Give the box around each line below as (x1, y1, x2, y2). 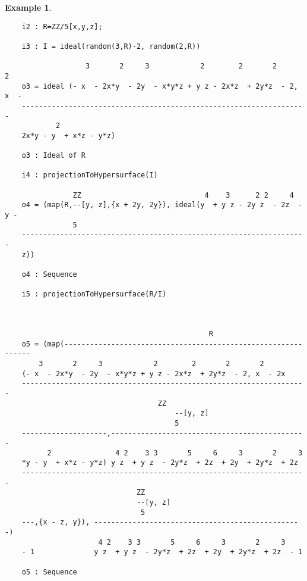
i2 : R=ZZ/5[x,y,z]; (21, 22, 103, 31)
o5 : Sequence (21, 567, 77, 576)
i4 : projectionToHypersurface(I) (21, 171, 158, 180)
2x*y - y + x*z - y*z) (21, 131, 116, 140)
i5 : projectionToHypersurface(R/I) (21, 290, 167, 299)
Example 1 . (5, 1, 52, 13)
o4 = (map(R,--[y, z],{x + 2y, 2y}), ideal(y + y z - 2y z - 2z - (21, 201, 303, 210)
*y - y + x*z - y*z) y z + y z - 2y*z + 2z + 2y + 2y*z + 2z (21, 458, 298, 467)
